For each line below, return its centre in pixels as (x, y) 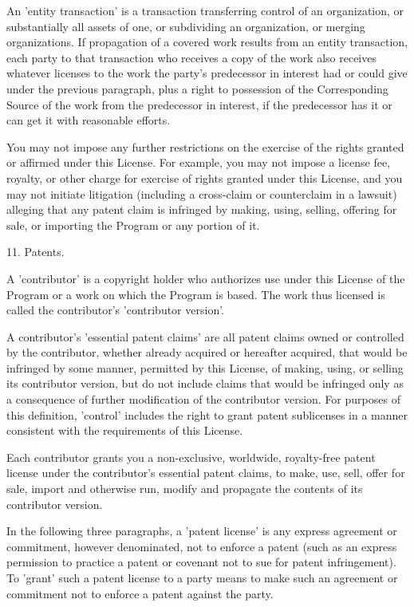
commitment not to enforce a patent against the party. (140, 593)
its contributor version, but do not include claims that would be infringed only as (205, 383)
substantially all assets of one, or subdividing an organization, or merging (186, 26)
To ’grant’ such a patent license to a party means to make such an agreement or (202, 577)
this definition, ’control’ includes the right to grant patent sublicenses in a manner (207, 414)
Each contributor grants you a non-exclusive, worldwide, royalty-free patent (191, 457)
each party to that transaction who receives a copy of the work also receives (191, 57)
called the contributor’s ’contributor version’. (115, 310)
